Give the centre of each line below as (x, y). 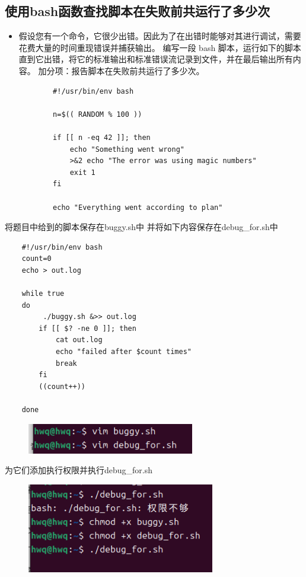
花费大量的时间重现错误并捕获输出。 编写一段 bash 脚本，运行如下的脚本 (160, 47)
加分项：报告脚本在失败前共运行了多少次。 (121, 70)
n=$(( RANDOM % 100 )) (98, 114)
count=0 (36, 259)
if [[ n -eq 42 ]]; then (102, 137)
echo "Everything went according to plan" (138, 207)
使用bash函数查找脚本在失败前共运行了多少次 (138, 11)
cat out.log (79, 340)
